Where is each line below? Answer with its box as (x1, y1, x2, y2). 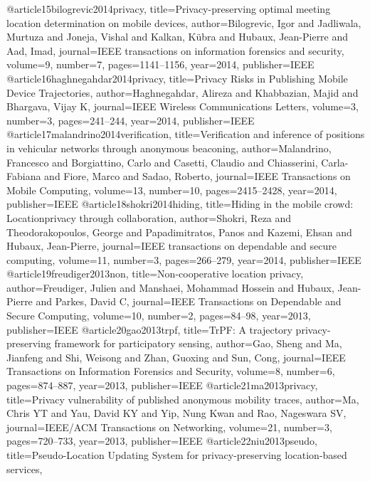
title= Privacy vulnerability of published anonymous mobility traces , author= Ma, (6, 391, 359, 406)
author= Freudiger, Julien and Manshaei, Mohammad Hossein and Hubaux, (6, 280, 334, 295)
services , (6, 461, 43, 476)
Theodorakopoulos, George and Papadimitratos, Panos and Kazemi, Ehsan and (6, 224, 352, 239)
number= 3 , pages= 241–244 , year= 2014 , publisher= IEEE (6, 112, 255, 127)
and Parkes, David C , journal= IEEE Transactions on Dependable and (36, 294, 342, 309)
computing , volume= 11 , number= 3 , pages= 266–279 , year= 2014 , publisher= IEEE (6, 252, 361, 267)
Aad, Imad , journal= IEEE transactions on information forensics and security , (6, 43, 344, 58)
